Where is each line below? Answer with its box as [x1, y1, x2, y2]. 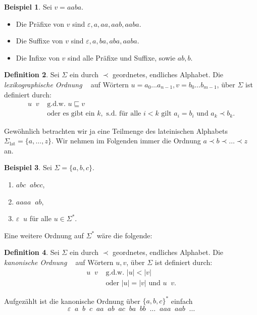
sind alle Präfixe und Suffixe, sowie [68, 52, 176, 63]
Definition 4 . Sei [4, 247, 60, 257]
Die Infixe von [16, 52, 60, 63]
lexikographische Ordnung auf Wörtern [4, 79, 129, 89]
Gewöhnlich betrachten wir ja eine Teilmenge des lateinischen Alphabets [4, 125, 228, 136]
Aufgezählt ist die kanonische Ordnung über [4, 295, 140, 306]
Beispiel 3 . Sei [4, 162, 52, 173]
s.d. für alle [106, 110, 141, 118]
